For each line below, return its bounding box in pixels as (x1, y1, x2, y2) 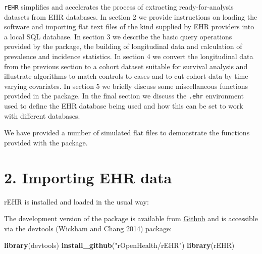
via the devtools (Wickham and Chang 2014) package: (4, 223, 172, 233)
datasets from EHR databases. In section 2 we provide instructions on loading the (4, 11, 257, 22)
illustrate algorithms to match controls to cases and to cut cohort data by (4, 71, 232, 81)
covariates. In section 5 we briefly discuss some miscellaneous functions (29, 80, 248, 91)
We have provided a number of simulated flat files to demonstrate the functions (4, 127, 250, 138)
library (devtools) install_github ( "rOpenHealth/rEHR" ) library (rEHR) (4, 240, 235, 250)
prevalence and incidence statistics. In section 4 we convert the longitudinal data (4, 51, 253, 62)
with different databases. (4, 110, 80, 121)
